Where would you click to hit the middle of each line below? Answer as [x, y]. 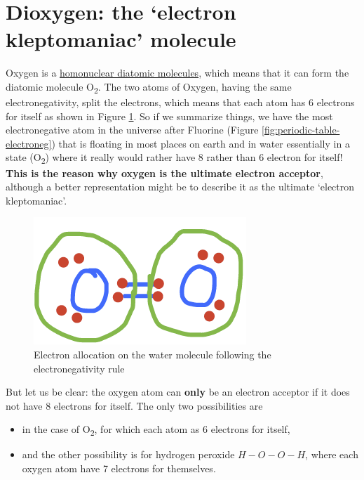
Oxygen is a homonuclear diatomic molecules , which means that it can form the [177, 73]
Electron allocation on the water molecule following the [153, 354]
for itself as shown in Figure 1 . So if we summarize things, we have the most [169, 116]
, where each [332, 454]
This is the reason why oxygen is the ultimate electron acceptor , [164, 173]
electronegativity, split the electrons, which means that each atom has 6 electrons [180, 102]
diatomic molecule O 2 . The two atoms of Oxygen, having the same [149, 87]
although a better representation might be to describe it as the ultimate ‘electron [180, 187]
